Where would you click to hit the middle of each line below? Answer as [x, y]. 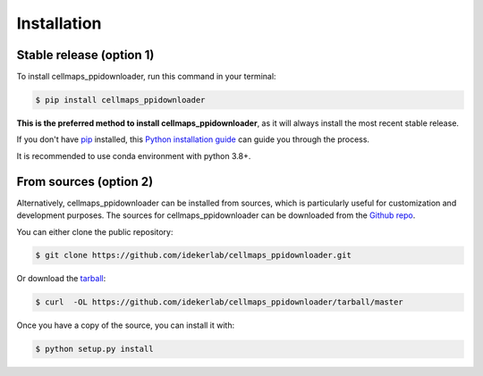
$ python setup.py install [94, 349]
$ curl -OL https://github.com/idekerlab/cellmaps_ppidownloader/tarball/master [220, 302]
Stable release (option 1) [85, 55]
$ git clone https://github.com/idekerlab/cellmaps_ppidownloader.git [194, 255]
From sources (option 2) [85, 182]
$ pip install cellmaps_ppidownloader [120, 100]
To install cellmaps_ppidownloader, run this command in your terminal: [146, 77]
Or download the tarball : [61, 279]
